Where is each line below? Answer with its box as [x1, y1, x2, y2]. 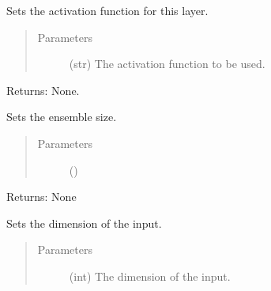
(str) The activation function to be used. [69, 55, 265, 72]
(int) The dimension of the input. [69, 267, 231, 284]
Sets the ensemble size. [6, 108, 117, 125]
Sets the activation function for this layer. [6, 2, 209, 18]
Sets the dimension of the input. [6, 214, 162, 231]
